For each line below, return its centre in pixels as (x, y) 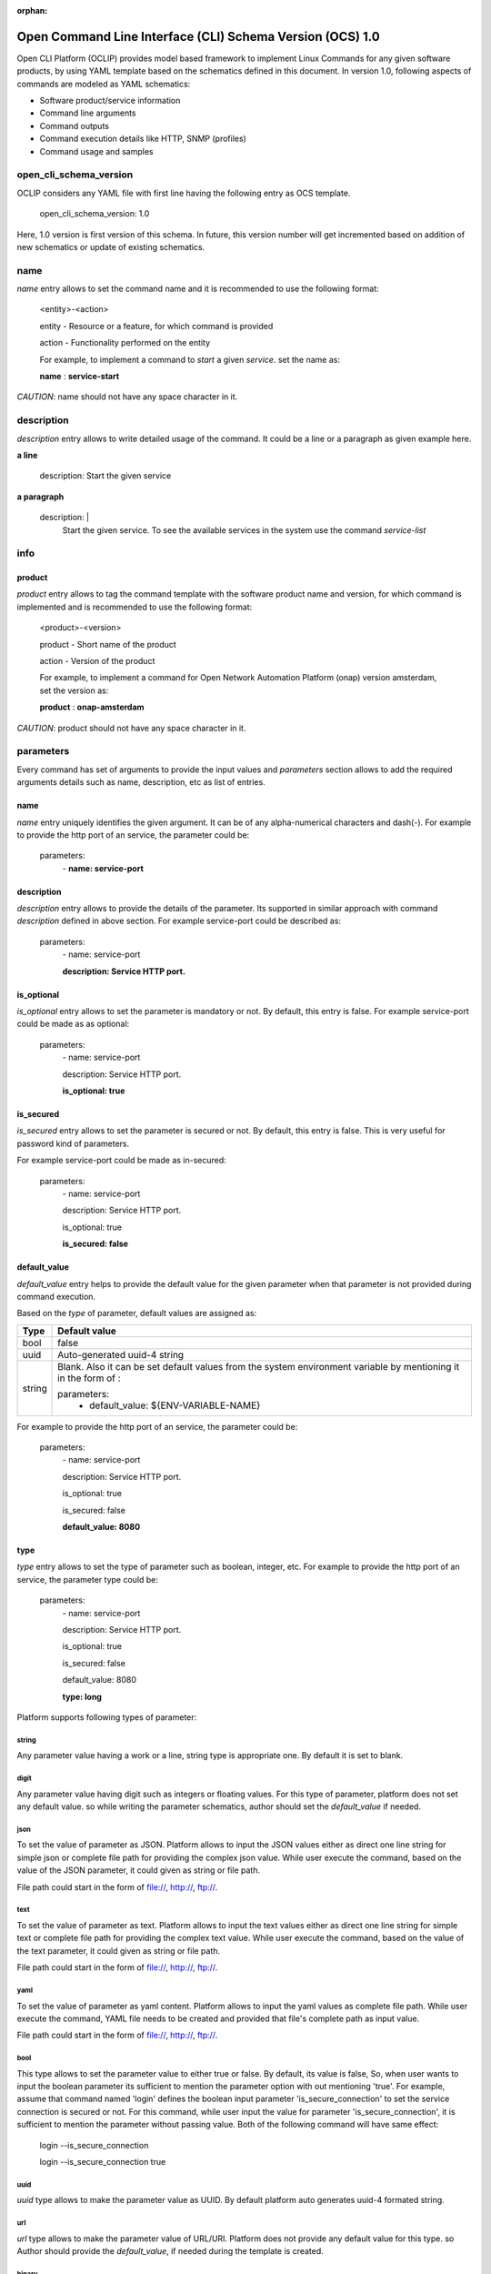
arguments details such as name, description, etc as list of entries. (141, 782)
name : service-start (80, 377)
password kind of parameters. (73, 1143)
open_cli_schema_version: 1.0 (95, 214)
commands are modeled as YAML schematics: (104, 84)
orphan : (32, 10)
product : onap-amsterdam (92, 707)
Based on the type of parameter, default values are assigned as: (137, 1313)
